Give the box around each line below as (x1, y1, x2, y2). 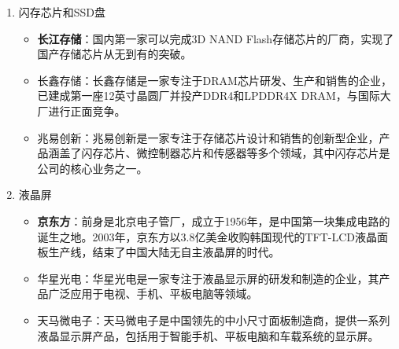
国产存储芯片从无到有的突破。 (37, 46, 192, 62)
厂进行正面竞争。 (37, 102, 126, 119)
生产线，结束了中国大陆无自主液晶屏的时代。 (48, 244, 280, 260)
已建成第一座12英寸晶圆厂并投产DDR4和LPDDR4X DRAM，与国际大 (37, 87, 391, 104)
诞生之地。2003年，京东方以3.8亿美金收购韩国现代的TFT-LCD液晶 (37, 228, 378, 244)
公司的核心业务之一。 (37, 160, 148, 176)
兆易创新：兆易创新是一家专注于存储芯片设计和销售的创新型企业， (37, 129, 379, 145)
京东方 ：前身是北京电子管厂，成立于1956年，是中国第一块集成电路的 (37, 212, 390, 229)
